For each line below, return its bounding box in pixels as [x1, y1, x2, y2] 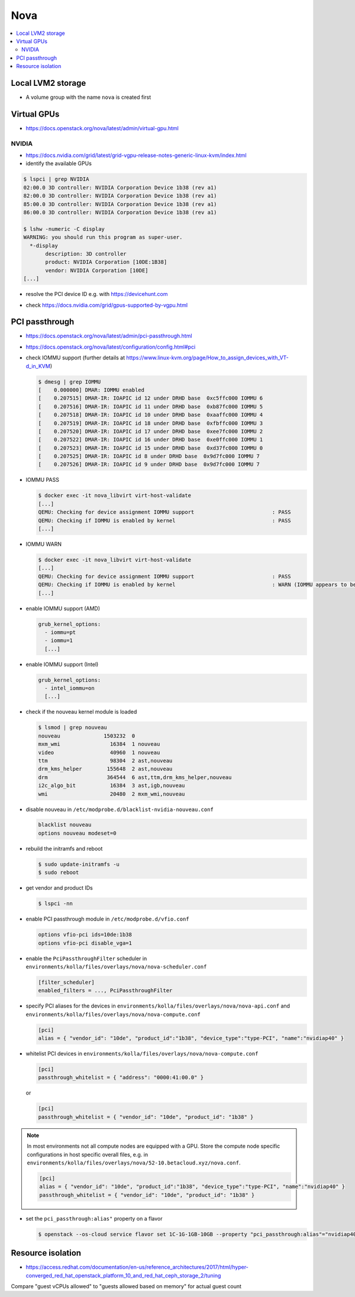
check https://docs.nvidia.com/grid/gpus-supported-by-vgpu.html [25, 301, 188, 308]
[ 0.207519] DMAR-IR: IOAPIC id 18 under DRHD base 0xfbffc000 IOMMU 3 [38, 420, 263, 426]
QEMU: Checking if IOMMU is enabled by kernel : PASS [38, 517, 291, 524]
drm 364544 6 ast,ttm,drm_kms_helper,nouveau [38, 774, 232, 781]
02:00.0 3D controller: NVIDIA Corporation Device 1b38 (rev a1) [23, 184, 217, 191]
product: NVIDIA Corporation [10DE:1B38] [45, 259, 167, 266]
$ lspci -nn [38, 900, 73, 907]
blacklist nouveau [38, 822, 92, 828]
